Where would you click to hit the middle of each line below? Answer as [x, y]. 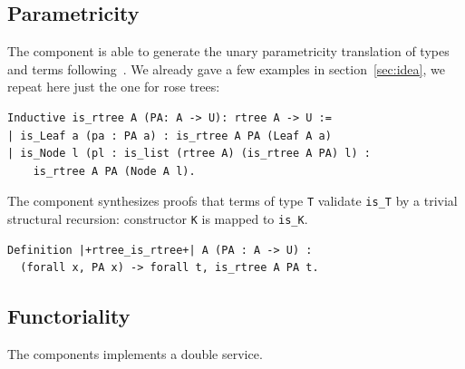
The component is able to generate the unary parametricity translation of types [228, 51]
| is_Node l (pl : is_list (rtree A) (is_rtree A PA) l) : [189, 154]
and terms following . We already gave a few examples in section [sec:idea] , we [226, 68]
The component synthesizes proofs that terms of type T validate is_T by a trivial [232, 201]
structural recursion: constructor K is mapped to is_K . [158, 219]
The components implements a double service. [135, 354]
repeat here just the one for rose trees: [114, 87]
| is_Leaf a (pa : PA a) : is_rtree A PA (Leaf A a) [170, 136]
